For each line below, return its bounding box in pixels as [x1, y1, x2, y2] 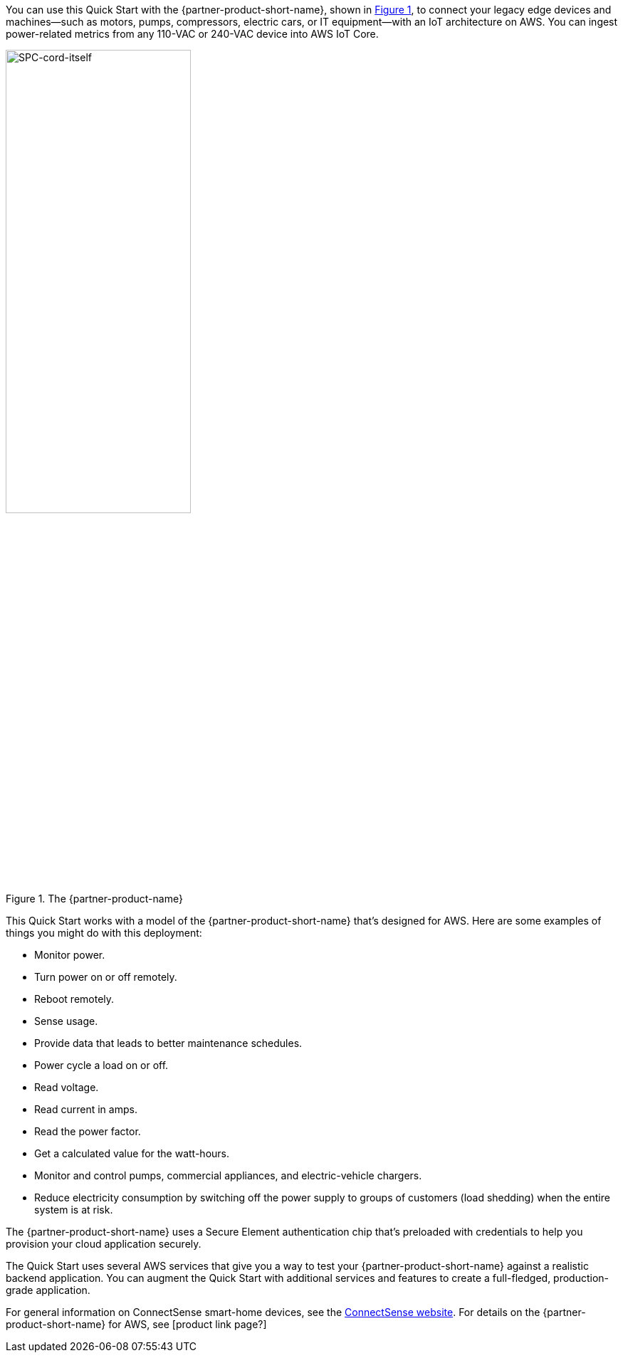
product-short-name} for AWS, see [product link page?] [6, 1317, 267, 1330]
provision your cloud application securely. [6, 1237, 201, 1250]
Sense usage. [34, 1014, 98, 1027]
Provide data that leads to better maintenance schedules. [34, 1036, 303, 1049]
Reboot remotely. [34, 992, 115, 1005]
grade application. [6, 1283, 90, 1296]
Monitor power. [34, 948, 105, 961]
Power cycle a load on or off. [34, 1058, 169, 1071]
